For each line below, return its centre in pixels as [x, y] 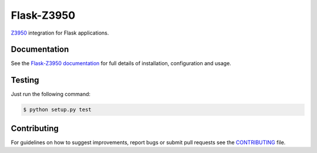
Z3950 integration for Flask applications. [60, 33]
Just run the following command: [51, 94]
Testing [25, 80]
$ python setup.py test [58, 110]
